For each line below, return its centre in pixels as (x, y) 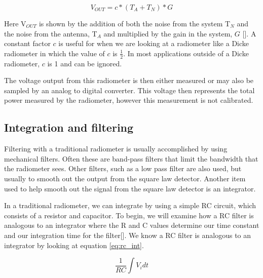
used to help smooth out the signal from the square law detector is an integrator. (130, 188)
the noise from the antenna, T (51, 33)
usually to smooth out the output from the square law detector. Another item (125, 178)
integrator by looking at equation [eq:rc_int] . (74, 245)
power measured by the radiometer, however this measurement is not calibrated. (129, 100)
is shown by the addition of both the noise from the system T (135, 23)
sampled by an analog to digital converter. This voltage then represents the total (129, 90)
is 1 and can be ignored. (85, 63)
